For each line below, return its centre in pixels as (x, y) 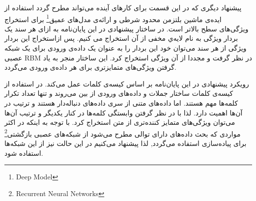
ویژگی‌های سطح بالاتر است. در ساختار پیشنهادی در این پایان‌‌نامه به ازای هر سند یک (127, 28)
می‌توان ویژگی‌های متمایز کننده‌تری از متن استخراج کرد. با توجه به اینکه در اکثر (120, 122)
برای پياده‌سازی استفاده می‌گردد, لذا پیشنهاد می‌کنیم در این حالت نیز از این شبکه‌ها (126, 143)
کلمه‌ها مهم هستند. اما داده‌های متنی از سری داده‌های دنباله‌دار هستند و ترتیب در (121, 103)
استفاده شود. (24, 153)
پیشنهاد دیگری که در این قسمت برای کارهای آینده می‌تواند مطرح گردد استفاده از (123, 7)
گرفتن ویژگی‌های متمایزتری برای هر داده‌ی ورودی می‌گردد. (90, 67)
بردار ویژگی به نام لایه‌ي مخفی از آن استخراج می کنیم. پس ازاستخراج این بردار (121, 38)
